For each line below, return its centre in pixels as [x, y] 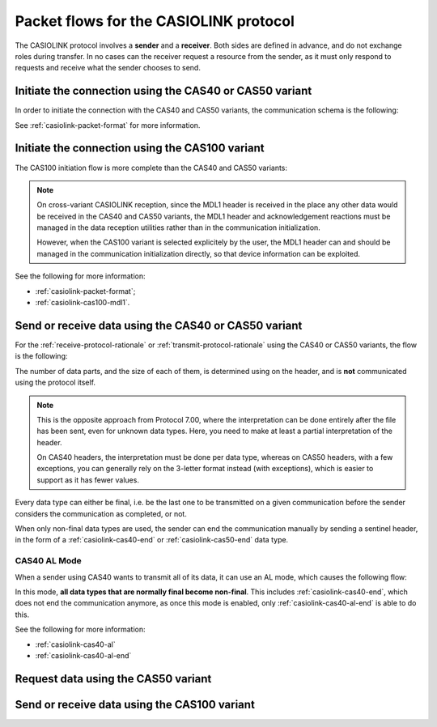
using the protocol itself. [55, 383]
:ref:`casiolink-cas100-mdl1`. [83, 303]
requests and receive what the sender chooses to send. [108, 68]
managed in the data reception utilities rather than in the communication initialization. [179, 227]
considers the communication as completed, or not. [101, 513]
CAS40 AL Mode [48, 561]
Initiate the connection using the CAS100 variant [140, 149]
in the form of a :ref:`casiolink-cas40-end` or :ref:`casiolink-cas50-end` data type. [152, 540]
